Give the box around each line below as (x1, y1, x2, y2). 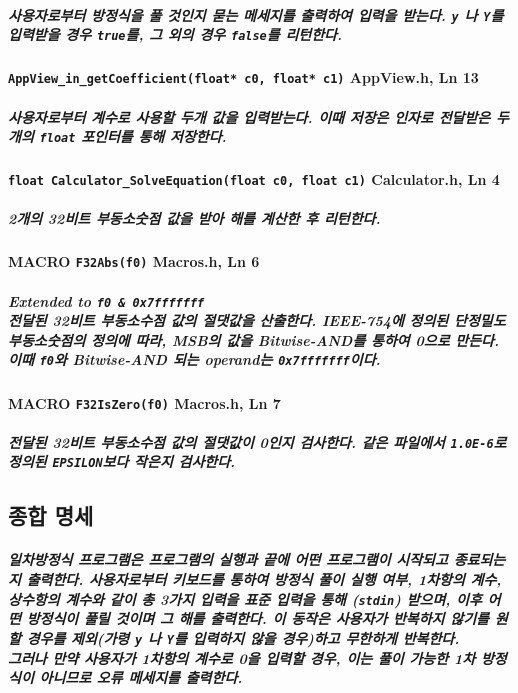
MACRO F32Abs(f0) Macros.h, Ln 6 (8, 251, 260, 272)
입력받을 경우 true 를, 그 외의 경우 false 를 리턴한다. (8, 24, 342, 45)
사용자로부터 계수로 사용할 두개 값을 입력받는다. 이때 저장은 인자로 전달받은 (8, 106, 491, 127)
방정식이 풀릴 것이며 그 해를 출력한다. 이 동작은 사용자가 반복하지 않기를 (26, 608, 489, 629)
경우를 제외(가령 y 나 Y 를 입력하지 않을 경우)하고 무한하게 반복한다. (26, 627, 460, 648)
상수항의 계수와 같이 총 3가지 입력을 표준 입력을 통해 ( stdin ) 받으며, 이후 (8, 588, 482, 609)
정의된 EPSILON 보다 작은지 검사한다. (8, 451, 236, 472)
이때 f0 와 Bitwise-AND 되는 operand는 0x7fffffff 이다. (8, 349, 381, 370)
